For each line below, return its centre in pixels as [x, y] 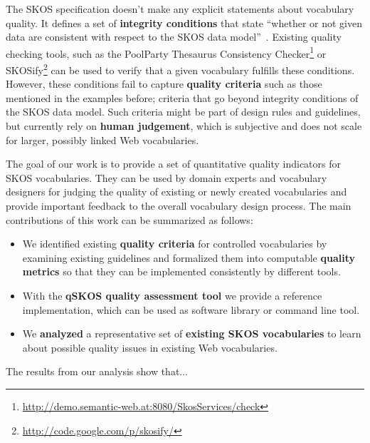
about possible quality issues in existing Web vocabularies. [150, 347]
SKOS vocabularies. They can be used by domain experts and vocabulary [166, 177]
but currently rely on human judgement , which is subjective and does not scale [184, 126]
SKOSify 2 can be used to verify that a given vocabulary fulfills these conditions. [180, 69]
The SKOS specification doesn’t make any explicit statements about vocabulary [180, 9]
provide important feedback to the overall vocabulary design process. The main [179, 206]
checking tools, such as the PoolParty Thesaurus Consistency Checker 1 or [166, 52]
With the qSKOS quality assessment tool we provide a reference [172, 295]
